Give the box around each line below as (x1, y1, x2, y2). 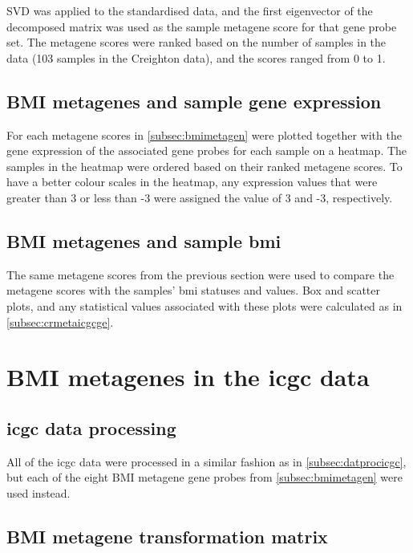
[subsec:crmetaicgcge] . (6, 313, 114, 330)
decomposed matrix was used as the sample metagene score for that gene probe (6, 18, 397, 35)
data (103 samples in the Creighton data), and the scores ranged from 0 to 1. (6, 49, 386, 66)
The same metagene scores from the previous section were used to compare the (6, 266, 395, 283)
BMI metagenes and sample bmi (6, 228, 281, 253)
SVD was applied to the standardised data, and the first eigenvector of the (6, 2, 373, 18)
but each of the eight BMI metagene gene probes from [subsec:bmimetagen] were (6, 469, 403, 486)
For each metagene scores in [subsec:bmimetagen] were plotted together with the (6, 126, 402, 143)
